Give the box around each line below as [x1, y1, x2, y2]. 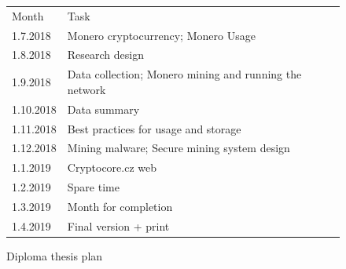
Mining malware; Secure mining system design [67, 140, 290, 156]
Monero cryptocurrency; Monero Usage [67, 27, 256, 43]
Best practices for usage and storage [67, 120, 241, 136]
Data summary [67, 100, 140, 117]
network [67, 81, 106, 97]
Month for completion [67, 198, 173, 214]
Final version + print [67, 217, 170, 234]
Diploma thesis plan [6, 247, 103, 264]
